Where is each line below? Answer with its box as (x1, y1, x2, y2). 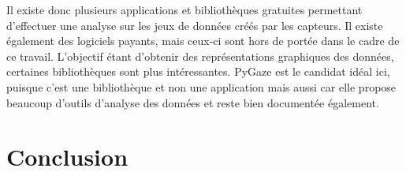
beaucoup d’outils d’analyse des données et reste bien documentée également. (6, 94, 379, 110)
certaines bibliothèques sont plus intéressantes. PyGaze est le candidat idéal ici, (6, 63, 390, 80)
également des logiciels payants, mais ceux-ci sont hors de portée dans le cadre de (6, 32, 400, 49)
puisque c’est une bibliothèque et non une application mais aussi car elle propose (6, 78, 397, 95)
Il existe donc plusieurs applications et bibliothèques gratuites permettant (6, 2, 363, 17)
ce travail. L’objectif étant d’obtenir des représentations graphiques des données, (6, 47, 394, 64)
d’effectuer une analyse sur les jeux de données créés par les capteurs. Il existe (6, 17, 383, 33)
